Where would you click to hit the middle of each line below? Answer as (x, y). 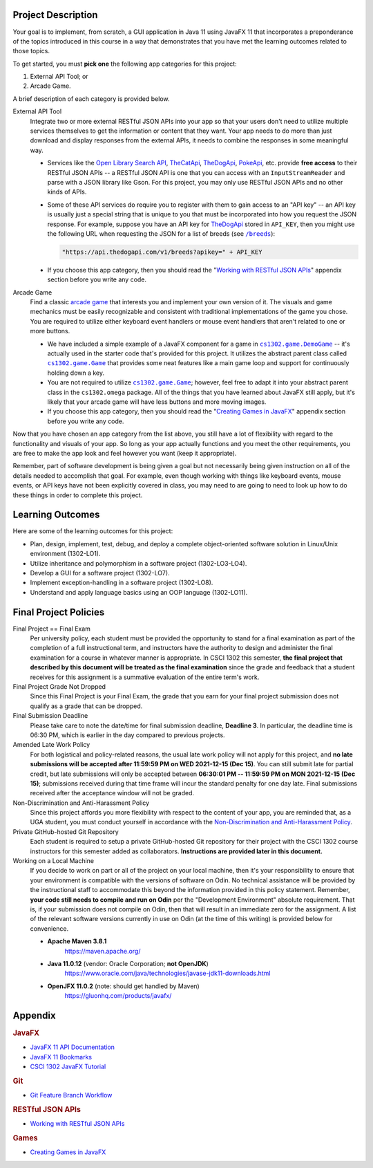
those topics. (31, 51)
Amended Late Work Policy (51, 745)
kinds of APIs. (67, 192)
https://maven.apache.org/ (103, 951)
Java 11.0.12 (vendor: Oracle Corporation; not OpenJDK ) (128, 963)
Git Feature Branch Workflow (71, 1095)
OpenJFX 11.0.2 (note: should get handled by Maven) (123, 986)
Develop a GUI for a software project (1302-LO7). (100, 573)
